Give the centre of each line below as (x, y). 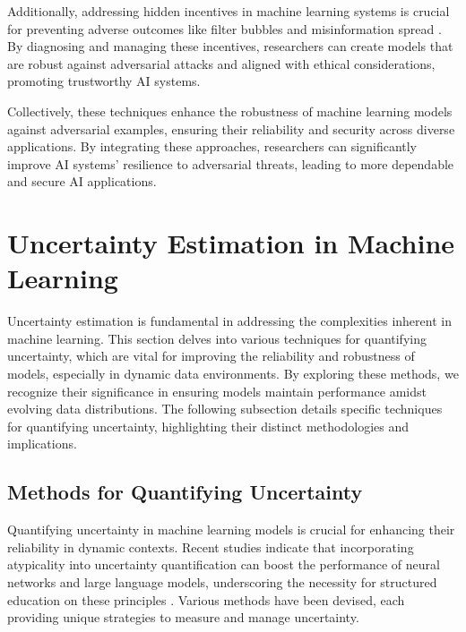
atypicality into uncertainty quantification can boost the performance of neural (224, 564)
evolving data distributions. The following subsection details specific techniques (225, 409)
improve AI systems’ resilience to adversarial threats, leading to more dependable (231, 163)
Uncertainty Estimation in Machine (231, 243)
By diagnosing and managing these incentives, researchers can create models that (230, 46)
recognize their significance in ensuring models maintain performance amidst (217, 391)
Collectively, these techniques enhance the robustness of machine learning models (230, 111)
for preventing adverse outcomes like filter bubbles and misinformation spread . (224, 28)
